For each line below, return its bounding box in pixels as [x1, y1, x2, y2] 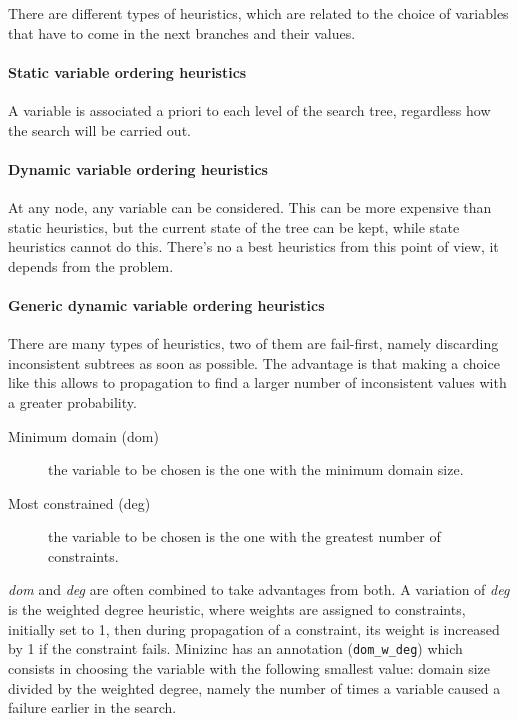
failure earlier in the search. [8, 697, 177, 718]
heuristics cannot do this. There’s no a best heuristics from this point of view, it [8, 236, 499, 257]
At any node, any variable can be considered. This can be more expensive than [8, 196, 492, 217]
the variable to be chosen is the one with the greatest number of [48, 526, 441, 547]
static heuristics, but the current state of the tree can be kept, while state [8, 216, 460, 237]
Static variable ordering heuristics [8, 61, 247, 82]
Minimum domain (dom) [8, 425, 159, 446]
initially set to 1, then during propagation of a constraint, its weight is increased [8, 618, 500, 639]
